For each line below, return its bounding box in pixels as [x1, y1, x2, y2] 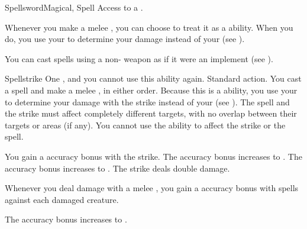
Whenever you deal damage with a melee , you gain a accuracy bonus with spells [5, 182, 299, 194]
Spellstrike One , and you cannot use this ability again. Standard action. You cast [5, 72, 302, 85]
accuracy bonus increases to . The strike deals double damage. [5, 162, 230, 174]
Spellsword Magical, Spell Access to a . [5, 1, 143, 13]
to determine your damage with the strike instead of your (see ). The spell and [5, 95, 290, 108]
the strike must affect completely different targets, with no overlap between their [5, 107, 297, 120]
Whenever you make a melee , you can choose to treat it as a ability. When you [5, 21, 293, 33]
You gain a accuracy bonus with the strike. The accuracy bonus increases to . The [5, 150, 302, 162]
